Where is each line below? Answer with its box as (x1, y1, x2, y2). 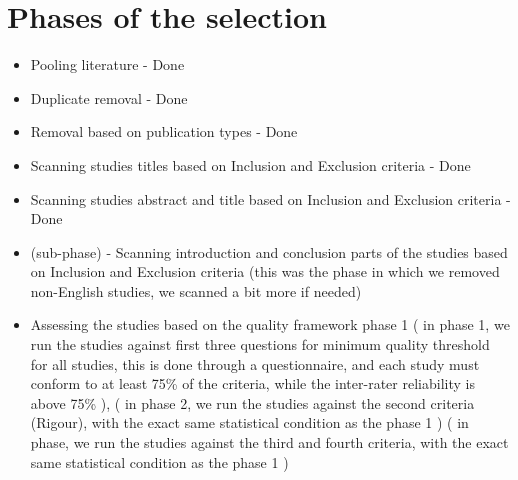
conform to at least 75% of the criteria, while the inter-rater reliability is (30, 373, 475, 394)
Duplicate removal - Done (30, 87, 188, 108)
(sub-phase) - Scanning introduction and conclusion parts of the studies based (30, 241, 508, 262)
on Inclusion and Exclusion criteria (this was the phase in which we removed (30, 261, 500, 282)
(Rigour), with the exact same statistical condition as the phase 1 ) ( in (30, 412, 469, 433)
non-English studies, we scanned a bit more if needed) (30, 280, 362, 301)
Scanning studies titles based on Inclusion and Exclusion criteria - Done (30, 154, 471, 175)
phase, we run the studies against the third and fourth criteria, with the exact (30, 432, 509, 453)
